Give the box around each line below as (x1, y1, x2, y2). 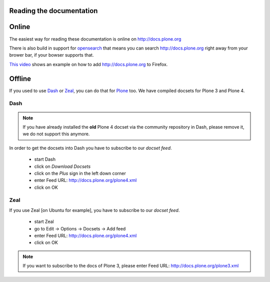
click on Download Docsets (34, 163, 91, 169)
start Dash (34, 156, 56, 162)
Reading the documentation (9, 7, 98, 15)
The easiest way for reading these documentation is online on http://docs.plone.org (9, 36, 181, 42)
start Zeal (34, 218, 54, 225)
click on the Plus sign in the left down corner (34, 170, 126, 176)
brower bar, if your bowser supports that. (9, 52, 94, 58)
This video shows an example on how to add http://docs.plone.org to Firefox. (9, 61, 168, 67)
